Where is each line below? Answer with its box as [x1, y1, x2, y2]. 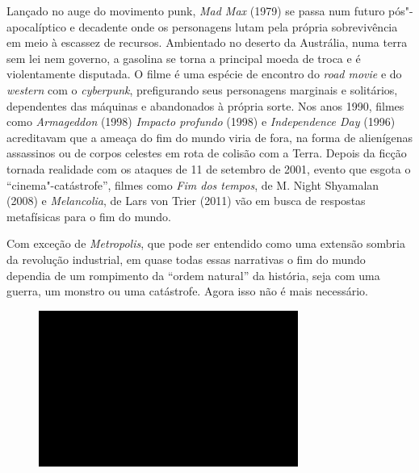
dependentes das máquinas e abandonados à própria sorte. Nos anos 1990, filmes [6, 97, 404, 114]
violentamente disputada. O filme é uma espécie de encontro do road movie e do [6, 65, 402, 82]
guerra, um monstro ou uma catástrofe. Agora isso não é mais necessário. [6, 283, 368, 299]
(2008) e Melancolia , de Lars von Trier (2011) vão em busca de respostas [6, 192, 366, 209]
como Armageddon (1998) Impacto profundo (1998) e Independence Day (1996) [6, 113, 396, 130]
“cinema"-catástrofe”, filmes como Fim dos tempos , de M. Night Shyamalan [6, 176, 379, 193]
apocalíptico [6, 18, 66, 35]
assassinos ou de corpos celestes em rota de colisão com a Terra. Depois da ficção [6, 144, 407, 161]
